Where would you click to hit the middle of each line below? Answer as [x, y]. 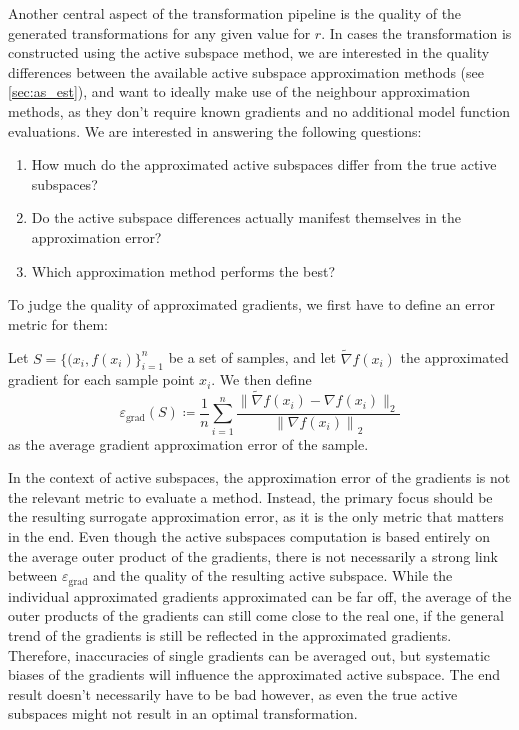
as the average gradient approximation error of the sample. [188, 443]
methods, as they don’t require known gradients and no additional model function [259, 110]
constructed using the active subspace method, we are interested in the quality [249, 52]
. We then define [261, 379]
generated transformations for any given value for [159, 32]
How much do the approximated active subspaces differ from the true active [264, 164]
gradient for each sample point [101, 379]
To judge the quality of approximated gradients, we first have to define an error [251, 304]
